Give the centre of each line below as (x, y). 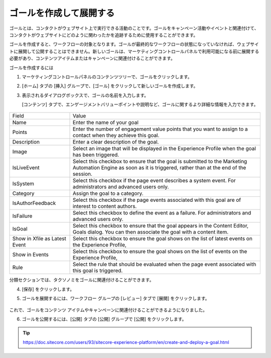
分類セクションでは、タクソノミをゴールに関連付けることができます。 (82, 280)
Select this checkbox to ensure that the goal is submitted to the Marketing (160, 162)
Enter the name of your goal (106, 123)
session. (83, 174)
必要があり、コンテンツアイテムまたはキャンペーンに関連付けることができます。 (92, 58)
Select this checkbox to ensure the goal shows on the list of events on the (160, 252)
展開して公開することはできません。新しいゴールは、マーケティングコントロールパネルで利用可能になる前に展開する (139, 51)
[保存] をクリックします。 (48, 289)
